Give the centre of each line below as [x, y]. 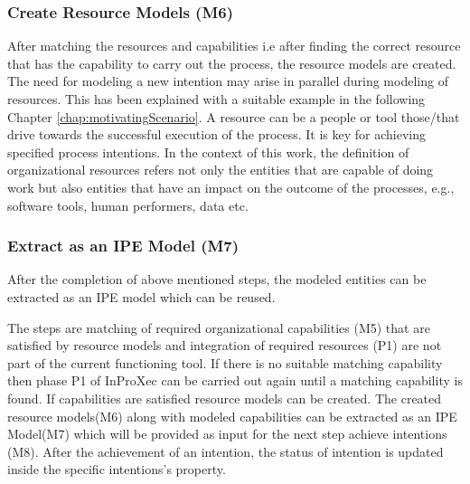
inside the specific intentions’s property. [117, 469]
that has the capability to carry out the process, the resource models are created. [232, 63]
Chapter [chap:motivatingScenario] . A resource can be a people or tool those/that [234, 116]
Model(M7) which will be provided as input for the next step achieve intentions [227, 434]
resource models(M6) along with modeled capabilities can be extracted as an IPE [232, 416]
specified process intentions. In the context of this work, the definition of [208, 152]
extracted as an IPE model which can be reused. [141, 296]
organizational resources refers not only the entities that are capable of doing [221, 170]
